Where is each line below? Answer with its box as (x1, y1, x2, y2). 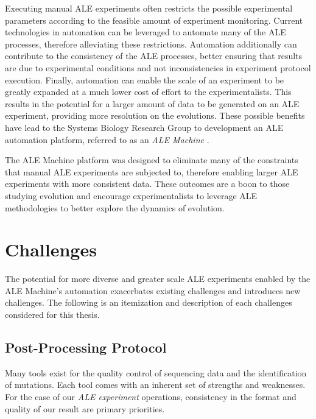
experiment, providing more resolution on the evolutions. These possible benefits (5, 109, 305, 122)
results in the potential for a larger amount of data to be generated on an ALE (5, 97, 300, 110)
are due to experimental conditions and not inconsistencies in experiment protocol (5, 61, 311, 74)
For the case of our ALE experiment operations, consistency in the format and (5, 390, 297, 403)
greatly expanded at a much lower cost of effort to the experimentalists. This (5, 85, 292, 98)
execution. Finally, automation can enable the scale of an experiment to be (5, 73, 284, 86)
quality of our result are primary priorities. (5, 402, 165, 415)
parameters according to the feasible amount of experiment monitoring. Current (5, 13, 303, 26)
